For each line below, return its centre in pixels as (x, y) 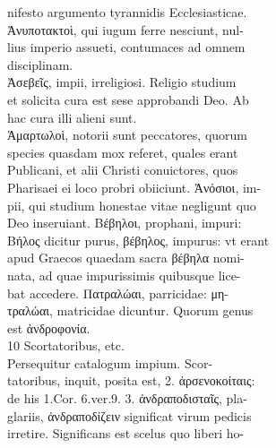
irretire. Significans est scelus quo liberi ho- (126, 433)
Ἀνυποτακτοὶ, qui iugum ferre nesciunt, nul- (125, 29)
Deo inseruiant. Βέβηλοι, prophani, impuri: (125, 223)
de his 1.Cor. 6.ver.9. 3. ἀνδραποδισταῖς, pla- (127, 398)
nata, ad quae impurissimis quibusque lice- (124, 275)
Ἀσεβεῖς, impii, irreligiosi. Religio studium (122, 82)
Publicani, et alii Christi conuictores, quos (123, 170)
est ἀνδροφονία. (49, 327)
